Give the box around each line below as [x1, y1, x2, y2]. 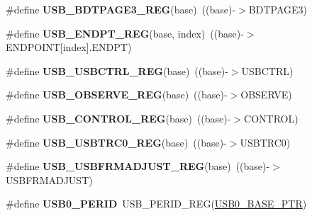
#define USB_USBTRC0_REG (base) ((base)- [6, 135, 227, 149]
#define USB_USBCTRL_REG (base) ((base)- [6, 63, 228, 78]
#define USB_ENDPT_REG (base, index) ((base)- [6, 25, 244, 40]
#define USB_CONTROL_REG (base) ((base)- [6, 110, 231, 125]
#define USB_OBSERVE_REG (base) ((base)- [6, 87, 228, 102]
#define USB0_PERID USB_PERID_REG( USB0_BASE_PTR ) [6, 196, 307, 211]
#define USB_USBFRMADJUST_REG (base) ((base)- [6, 159, 270, 174]
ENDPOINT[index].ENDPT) [6, 40, 132, 55]
